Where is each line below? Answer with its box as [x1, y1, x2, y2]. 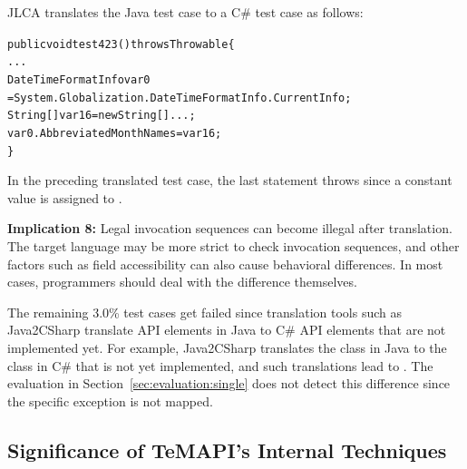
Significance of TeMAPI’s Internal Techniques [7, 435, 447, 464]
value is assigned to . [7, 188, 122, 207]
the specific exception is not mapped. [7, 391, 213, 410]
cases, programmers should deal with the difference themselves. [7, 272, 357, 291]
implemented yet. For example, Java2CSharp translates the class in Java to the [7, 337, 447, 357]
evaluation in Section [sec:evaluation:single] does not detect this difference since [7, 374, 451, 393]
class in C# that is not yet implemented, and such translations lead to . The [7, 356, 433, 375]
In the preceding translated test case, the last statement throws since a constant [7, 171, 452, 190]
